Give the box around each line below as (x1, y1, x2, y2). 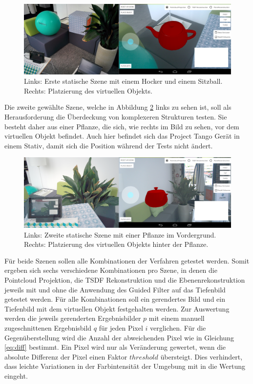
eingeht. (4, 371, 28, 381)
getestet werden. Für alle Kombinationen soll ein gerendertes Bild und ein (4, 294, 225, 304)
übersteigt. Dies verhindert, (160, 351, 243, 361)
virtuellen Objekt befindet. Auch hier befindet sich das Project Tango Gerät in (4, 131, 240, 141)
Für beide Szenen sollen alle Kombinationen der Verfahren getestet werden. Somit (4, 255, 250, 265)
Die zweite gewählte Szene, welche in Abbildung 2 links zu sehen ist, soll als (4, 102, 232, 112)
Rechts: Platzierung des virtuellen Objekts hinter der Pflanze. (24, 239, 209, 249)
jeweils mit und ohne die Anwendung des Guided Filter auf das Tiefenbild (4, 284, 226, 294)
